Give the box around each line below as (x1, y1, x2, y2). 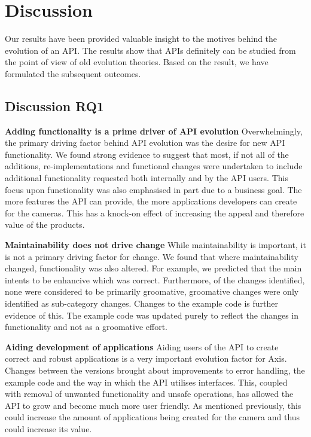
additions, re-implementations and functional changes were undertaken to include (5, 160, 303, 172)
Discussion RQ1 (5, 96, 104, 115)
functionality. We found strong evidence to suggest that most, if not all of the (5, 148, 289, 160)
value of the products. (5, 218, 85, 231)
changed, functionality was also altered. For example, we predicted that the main (5, 262, 302, 274)
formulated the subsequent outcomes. (5, 67, 141, 80)
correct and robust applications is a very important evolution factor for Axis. (5, 352, 287, 365)
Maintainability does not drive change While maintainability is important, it (5, 239, 306, 251)
